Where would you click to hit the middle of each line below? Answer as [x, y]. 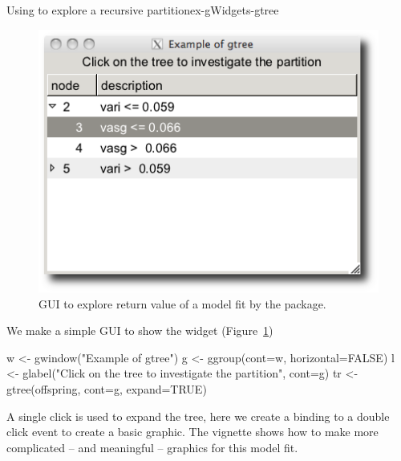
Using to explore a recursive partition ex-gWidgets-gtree [143, 10]
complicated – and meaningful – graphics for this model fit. [152, 447]
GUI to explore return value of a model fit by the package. [182, 303]
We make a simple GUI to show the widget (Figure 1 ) [140, 330]
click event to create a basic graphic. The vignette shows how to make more [192, 432]
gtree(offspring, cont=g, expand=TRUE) [107, 388]
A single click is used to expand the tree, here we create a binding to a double [198, 416]
